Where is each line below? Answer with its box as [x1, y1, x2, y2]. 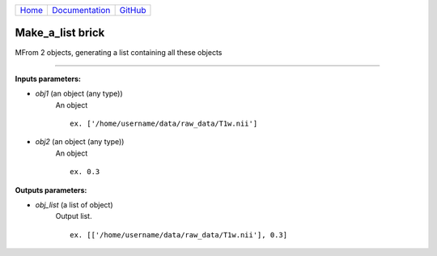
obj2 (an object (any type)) [35, 137, 125, 147]
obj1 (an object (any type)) [35, 89, 123, 99]
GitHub [119, 5, 146, 15]
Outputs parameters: [15, 185, 87, 194]
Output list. [55, 211, 92, 221]
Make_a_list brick [15, 26, 105, 40]
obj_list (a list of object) [35, 200, 113, 210]
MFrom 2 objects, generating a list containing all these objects [15, 47, 223, 57]
